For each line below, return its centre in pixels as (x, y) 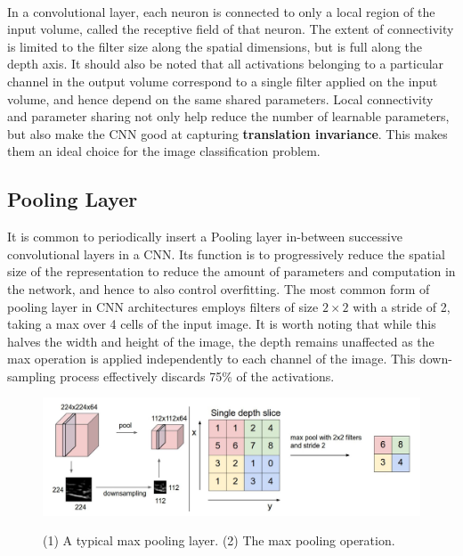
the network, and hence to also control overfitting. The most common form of (219, 288)
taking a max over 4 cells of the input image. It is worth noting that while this (222, 324)
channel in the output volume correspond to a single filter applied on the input (223, 81)
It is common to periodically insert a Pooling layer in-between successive (205, 237)
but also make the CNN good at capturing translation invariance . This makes (227, 133)
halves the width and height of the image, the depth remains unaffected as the (221, 341)
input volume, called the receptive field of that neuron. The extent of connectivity (231, 29)
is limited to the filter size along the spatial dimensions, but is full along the (215, 46)
